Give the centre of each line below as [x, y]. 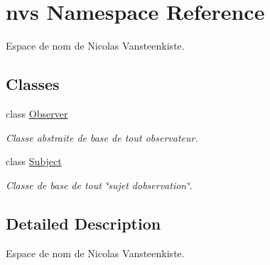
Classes [33, 84]
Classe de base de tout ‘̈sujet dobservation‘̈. [99, 185]
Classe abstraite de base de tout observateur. [102, 137]
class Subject [34, 161]
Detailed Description [83, 223]
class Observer [37, 113]
